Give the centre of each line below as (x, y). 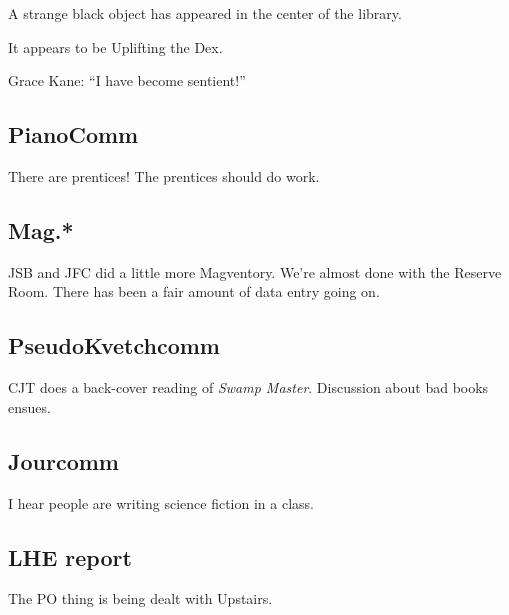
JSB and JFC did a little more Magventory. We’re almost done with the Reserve (255, 271)
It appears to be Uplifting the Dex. (115, 46)
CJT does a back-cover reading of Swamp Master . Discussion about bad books (248, 387)
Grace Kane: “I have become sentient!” (127, 80)
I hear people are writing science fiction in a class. (161, 502)
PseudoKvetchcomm (114, 345)
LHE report (70, 556)
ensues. (29, 406)
